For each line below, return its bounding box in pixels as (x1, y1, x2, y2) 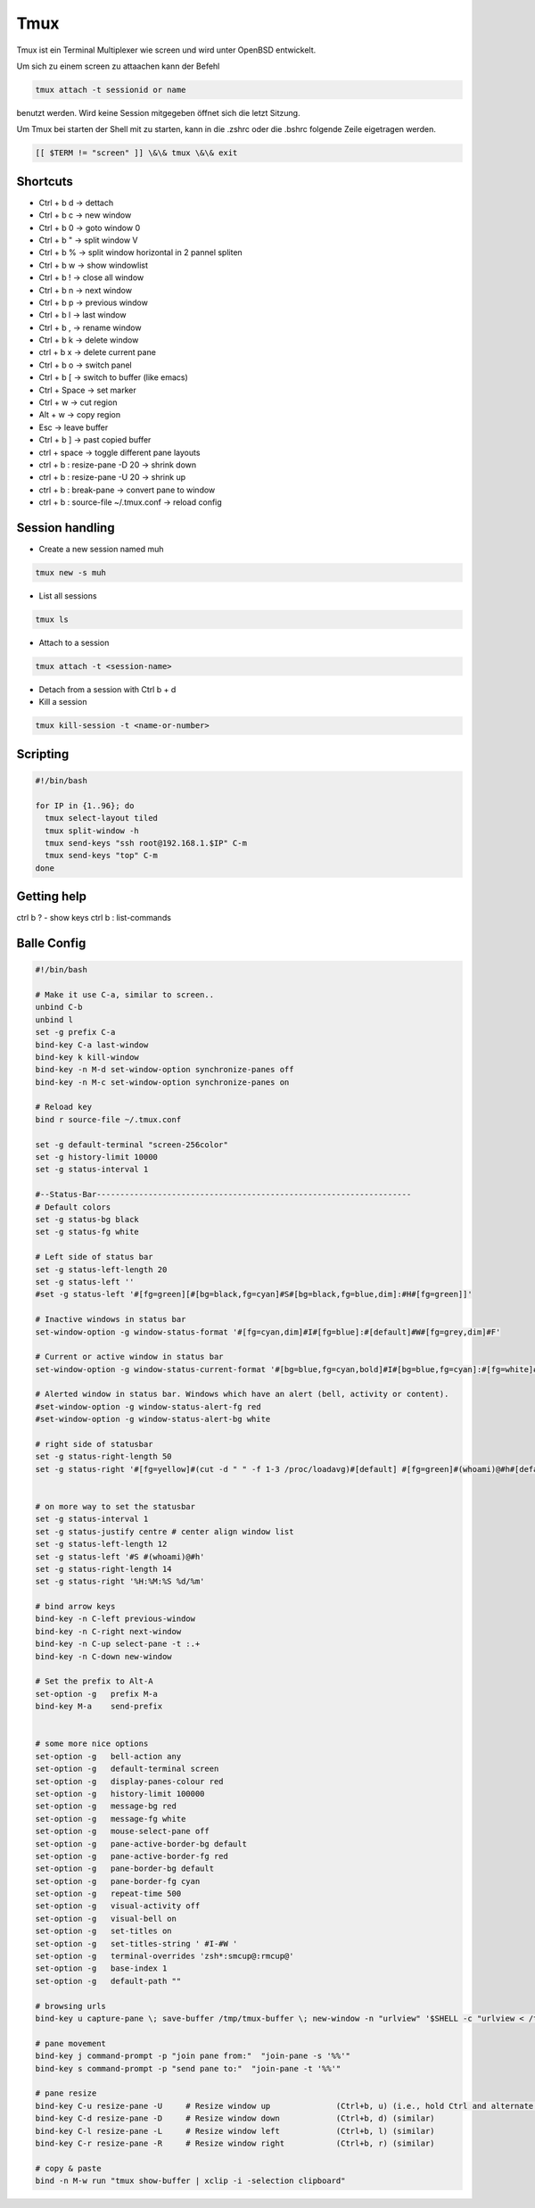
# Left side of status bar (35, 1252, 153, 1262)
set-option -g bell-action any (35, 1751, 182, 1761)
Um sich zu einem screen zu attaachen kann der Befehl (16, 61, 220, 71)
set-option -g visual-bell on (35, 1914, 177, 1923)
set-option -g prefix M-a (35, 1689, 158, 1699)
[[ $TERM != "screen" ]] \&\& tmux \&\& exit (35, 148, 238, 158)
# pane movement (35, 2038, 107, 2048)
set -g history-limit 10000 (35, 1152, 158, 1162)
